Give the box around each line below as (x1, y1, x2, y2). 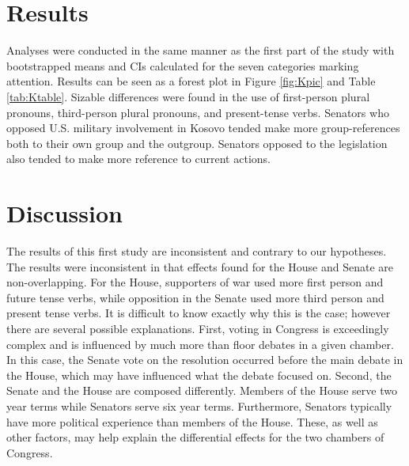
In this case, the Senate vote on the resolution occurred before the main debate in (6, 351, 403, 368)
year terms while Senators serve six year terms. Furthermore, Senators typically (6, 397, 392, 414)
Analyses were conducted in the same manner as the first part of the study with (6, 42, 395, 59)
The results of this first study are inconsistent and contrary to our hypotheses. (6, 243, 387, 259)
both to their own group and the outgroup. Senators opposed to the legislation (6, 134, 388, 151)
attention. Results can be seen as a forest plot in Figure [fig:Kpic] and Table (6, 73, 376, 89)
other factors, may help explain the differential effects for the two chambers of (6, 429, 384, 445)
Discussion (6, 197, 123, 229)
